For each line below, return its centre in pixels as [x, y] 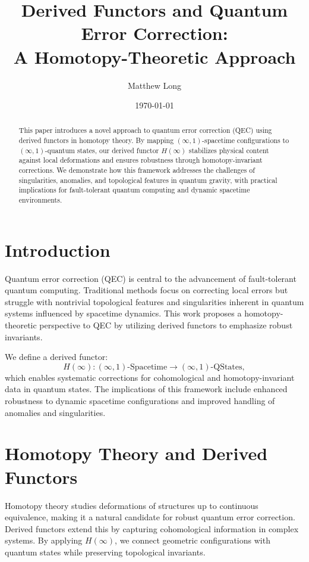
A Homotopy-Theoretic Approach [154, 56]
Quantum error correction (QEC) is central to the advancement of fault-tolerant [151, 278]
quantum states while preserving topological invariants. [105, 552]
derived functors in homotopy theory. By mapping [96, 140]
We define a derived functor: [56, 357]
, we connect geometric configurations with [193, 540]
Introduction [58, 249]
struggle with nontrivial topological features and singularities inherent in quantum [154, 301]
